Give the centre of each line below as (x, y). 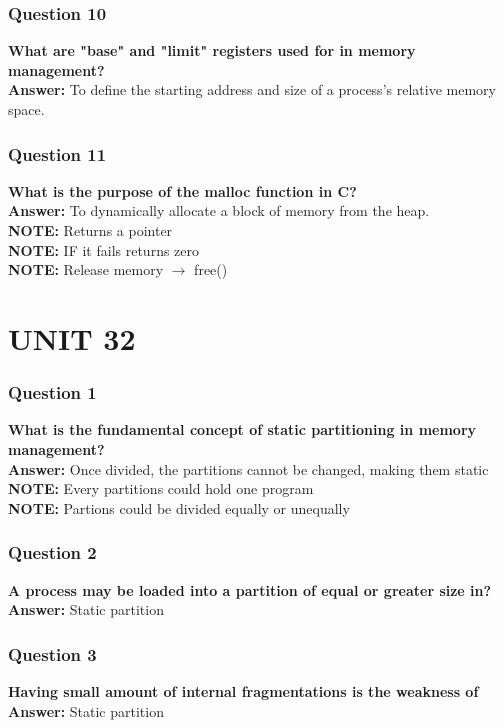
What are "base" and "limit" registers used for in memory (212, 50)
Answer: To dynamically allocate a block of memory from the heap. (219, 210)
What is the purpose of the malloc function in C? (182, 190)
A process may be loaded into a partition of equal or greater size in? (250, 589)
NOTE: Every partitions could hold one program (161, 488)
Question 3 (52, 653)
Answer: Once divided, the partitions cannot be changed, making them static (248, 468)
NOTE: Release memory (86, 269)
